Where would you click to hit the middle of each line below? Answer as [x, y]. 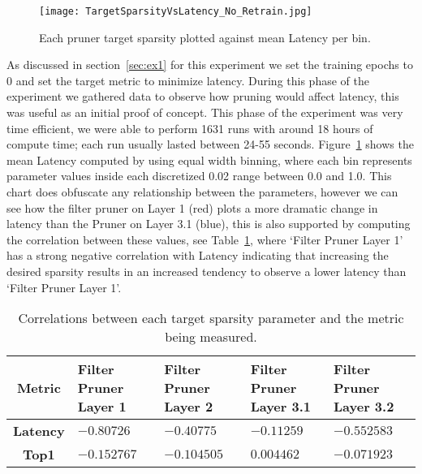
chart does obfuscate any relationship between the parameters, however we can [202, 192]
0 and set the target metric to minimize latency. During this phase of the [188, 80]
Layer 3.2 [364, 407]
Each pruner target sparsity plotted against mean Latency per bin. [205, 37]
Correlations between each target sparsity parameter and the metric [211, 318]
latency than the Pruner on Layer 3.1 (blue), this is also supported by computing [209, 224]
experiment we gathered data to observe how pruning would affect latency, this [203, 96]
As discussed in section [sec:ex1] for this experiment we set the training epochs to [210, 65]
